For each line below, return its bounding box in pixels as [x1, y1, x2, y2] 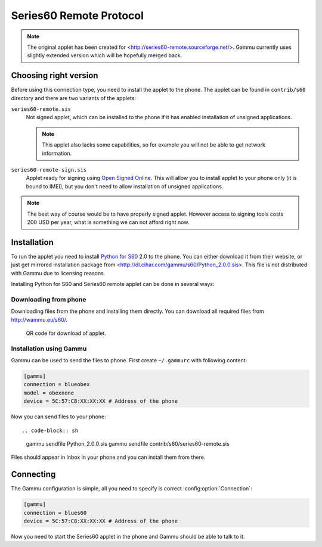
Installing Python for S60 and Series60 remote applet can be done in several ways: [11, 281, 215, 287]
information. [42, 150, 72, 157]
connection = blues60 [23, 509, 87, 516]
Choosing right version [11, 70, 98, 80]
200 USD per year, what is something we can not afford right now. [27, 218, 190, 226]
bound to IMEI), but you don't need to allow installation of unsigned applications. [26, 182, 224, 190]
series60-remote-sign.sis [11, 166, 87, 173]
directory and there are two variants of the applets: [11, 94, 137, 101]
